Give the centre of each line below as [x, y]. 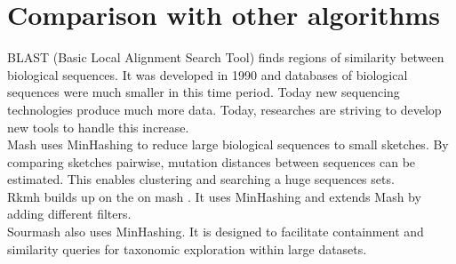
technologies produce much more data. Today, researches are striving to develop [224, 109]
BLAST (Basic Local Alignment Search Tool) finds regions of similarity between [226, 57]
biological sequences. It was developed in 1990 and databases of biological [208, 74]
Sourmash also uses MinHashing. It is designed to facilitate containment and [216, 232]
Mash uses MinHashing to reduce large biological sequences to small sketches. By [228, 144]
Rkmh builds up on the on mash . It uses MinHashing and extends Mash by [214, 196]
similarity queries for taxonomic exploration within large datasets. [187, 248]
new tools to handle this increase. [98, 127]
